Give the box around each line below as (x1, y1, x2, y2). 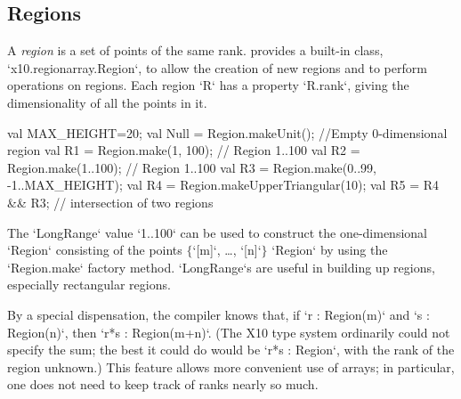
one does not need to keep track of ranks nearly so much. (7, 375, 319, 394)
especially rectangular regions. (7, 275, 171, 294)
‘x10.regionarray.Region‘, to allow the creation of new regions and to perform (7, 58, 427, 77)
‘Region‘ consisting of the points (7, 240, 182, 259)
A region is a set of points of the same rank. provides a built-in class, (7, 41, 384, 60)
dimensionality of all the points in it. (7, 93, 207, 111)
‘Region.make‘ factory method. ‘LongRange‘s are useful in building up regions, (7, 257, 435, 276)
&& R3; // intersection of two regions (7, 192, 214, 211)
